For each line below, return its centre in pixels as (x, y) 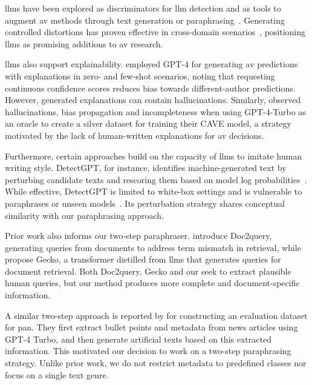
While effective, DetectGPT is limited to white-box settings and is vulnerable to (154, 191)
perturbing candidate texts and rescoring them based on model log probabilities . (156, 179)
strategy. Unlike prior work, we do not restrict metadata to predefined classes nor (156, 363)
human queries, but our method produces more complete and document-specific (152, 283)
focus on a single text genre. (57, 374)
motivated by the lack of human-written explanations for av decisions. (135, 135)
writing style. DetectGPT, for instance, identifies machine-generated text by (146, 168)
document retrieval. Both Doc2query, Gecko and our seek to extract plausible (148, 271)
